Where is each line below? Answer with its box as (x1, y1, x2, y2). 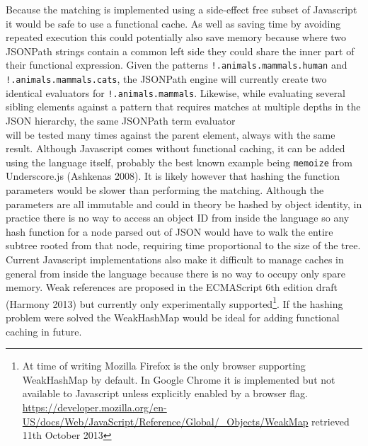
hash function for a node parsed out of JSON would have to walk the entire (6, 224, 333, 239)
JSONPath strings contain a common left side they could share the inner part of (6, 43, 355, 58)
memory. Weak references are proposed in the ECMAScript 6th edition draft (6, 280, 338, 295)
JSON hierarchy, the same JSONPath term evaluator (6, 113, 236, 127)
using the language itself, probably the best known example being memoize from (6, 154, 352, 169)
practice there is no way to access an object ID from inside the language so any (6, 210, 350, 225)
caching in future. (6, 324, 82, 338)
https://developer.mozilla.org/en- (22, 399, 167, 414)
